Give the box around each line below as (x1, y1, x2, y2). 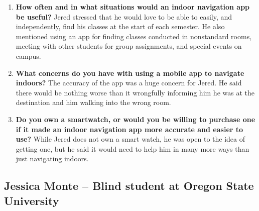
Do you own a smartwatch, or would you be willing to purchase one (16, 114, 255, 124)
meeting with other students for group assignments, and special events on (16, 41, 242, 51)
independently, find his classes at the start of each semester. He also (16, 21, 225, 32)
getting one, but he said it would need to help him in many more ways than (16, 143, 249, 154)
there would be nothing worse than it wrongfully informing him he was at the (16, 87, 254, 97)
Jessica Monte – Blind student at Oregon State (4, 178, 254, 193)
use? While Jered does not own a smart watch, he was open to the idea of (16, 134, 245, 144)
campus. (16, 50, 41, 61)
